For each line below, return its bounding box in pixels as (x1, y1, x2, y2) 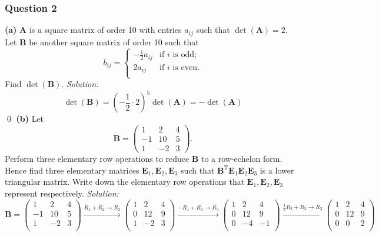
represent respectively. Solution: (5, 187, 119, 199)
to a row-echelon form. (201, 152, 282, 165)
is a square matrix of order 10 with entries (29, 24, 182, 36)
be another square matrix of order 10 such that (29, 35, 199, 48)
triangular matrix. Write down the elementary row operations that (5, 175, 245, 188)
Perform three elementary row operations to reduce (5, 152, 189, 165)
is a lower (260, 164, 294, 176)
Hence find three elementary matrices (5, 164, 139, 176)
